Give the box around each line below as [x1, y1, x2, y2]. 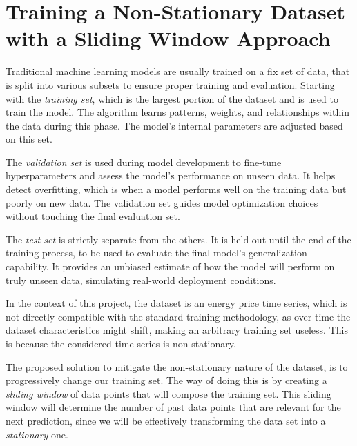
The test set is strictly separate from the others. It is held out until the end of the [6, 232, 351, 246]
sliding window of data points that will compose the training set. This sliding [6, 386, 331, 401]
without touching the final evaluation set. [6, 209, 180, 223]
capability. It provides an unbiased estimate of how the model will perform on [6, 259, 335, 274]
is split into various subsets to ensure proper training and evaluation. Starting [6, 77, 335, 92]
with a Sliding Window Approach [6, 24, 331, 52]
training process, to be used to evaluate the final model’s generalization [6, 245, 307, 260]
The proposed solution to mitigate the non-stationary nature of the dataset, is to [6, 359, 348, 374]
